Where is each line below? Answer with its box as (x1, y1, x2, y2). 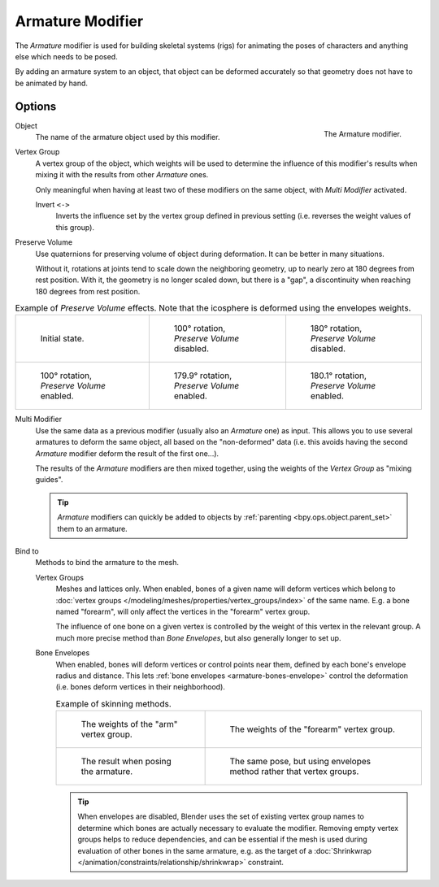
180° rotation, (310, 323, 363, 334)
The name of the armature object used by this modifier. (35, 133, 220, 142)
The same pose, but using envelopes (229, 756, 372, 767)
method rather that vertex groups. (229, 766, 359, 777)
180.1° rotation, (310, 370, 367, 381)
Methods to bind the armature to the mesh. (35, 558, 179, 567)
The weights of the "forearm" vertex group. (229, 724, 396, 735)
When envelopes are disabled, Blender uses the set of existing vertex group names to (77, 811, 365, 821)
